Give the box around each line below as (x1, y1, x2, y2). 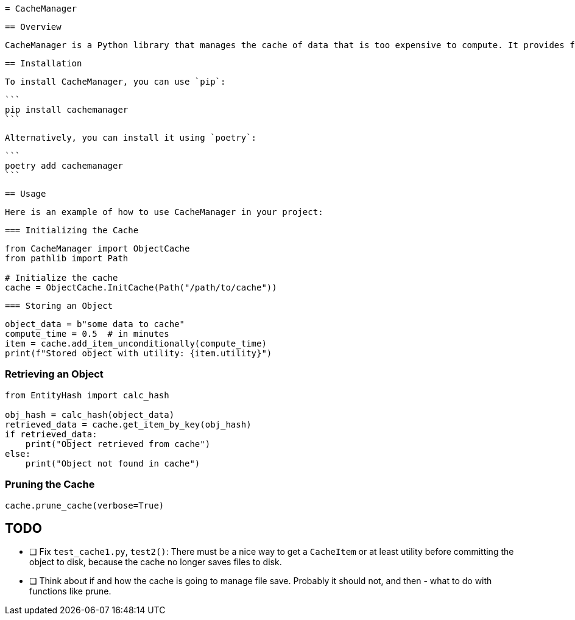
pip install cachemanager (5, 105, 129, 114)
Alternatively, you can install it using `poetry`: (5, 133, 257, 143)
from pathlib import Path (5, 253, 129, 263)
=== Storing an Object (5, 301, 113, 311)
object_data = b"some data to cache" (5, 319, 185, 329)
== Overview (5, 22, 62, 32)
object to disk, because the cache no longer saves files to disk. (29, 557, 282, 568)
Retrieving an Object (5, 368, 104, 381)
